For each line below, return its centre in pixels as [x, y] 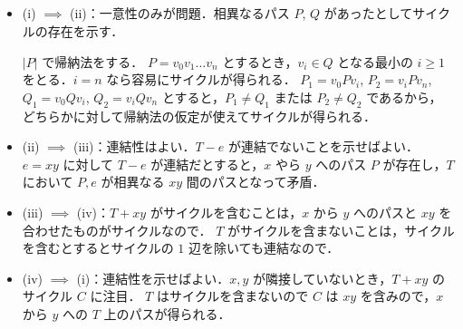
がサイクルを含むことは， [226, 212]
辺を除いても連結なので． [264, 248]
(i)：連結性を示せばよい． [153, 278]
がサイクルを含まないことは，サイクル [341, 230]
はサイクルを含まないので [232, 296]
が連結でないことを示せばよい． [324, 146]
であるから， [404, 97]
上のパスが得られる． [167, 313]
